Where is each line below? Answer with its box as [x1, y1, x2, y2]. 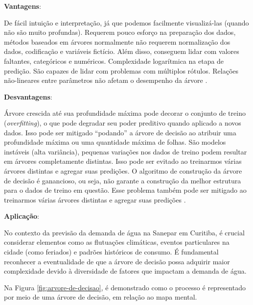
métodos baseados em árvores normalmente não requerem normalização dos [4, 36, 230, 47]
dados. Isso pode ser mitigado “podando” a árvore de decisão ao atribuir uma [4, 127, 236, 137]
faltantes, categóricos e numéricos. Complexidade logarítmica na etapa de [4, 55, 224, 66]
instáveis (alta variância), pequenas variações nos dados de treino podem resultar [4, 146, 247, 156]
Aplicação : [4, 211, 39, 221]
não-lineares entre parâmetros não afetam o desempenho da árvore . [4, 75, 207, 85]
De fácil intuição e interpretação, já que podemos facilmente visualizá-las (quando [4, 17, 249, 27]
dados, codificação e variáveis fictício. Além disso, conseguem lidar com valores [4, 46, 239, 56]
